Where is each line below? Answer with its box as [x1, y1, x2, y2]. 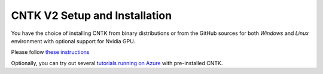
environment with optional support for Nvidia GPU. [11, 37, 136, 44]
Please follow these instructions [11, 49, 90, 56]
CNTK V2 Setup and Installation [11, 9, 172, 22]
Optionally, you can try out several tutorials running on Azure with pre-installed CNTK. [11, 59, 223, 66]
